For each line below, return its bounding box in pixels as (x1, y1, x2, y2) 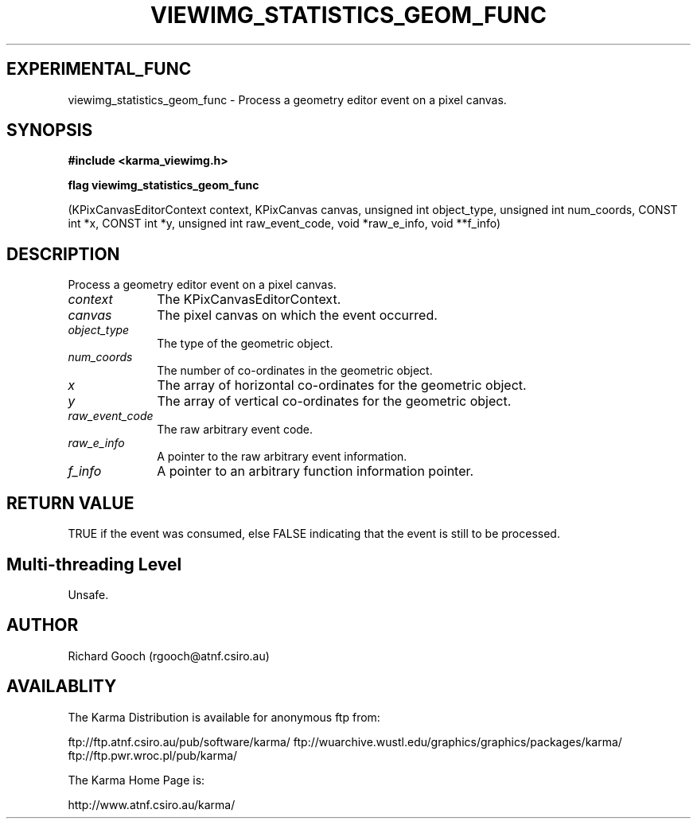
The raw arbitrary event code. (157, 422, 313, 437)
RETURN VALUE (6, 492, 134, 513)
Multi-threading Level (6, 554, 182, 574)
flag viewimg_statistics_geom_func (68, 178, 259, 193)
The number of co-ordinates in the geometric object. (157, 364, 433, 378)
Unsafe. (68, 587, 109, 601)
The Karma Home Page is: (68, 772, 205, 787)
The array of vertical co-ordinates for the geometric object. (157, 393, 512, 410)
